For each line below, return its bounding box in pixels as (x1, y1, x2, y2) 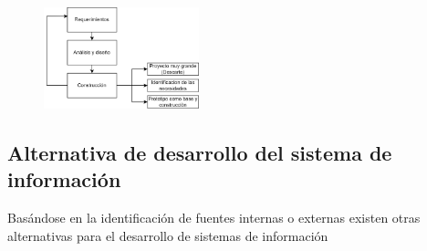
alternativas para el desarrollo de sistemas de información (7, 225, 328, 245)
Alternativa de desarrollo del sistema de (7, 138, 392, 166)
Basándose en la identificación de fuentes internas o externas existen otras (7, 207, 421, 226)
